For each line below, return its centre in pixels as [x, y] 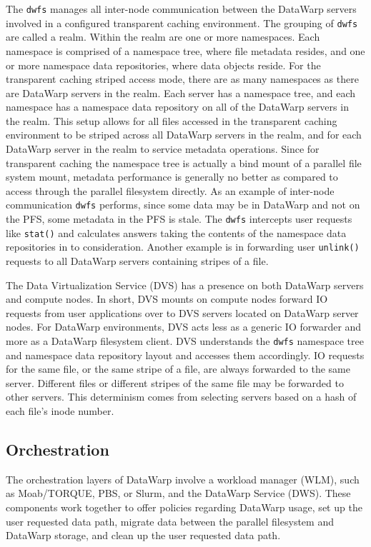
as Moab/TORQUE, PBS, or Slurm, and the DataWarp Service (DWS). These [178, 493]
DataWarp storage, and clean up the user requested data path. [143, 535]
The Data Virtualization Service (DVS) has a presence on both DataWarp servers [185, 285]
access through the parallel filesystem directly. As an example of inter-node [170, 190]
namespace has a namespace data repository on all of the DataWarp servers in [177, 107]
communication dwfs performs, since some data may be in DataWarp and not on [183, 205]
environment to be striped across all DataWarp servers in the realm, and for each [184, 135]
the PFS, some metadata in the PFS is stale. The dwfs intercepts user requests [179, 219]
